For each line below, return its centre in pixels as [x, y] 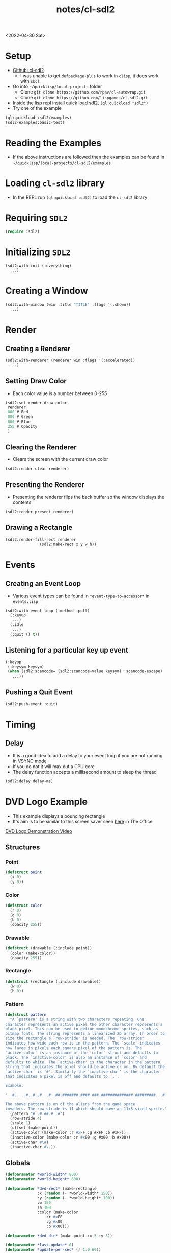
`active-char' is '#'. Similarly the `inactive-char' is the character [83, 1072]
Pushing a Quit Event [39, 692]
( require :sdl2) [22, 231]
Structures [23, 848]
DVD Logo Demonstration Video [39, 831]
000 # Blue [19, 422]
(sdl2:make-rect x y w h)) [68, 544]
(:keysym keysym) [26, 667]
